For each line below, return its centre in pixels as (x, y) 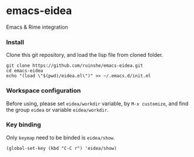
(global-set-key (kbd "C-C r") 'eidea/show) (61, 148)
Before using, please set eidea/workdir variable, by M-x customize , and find (97, 103)
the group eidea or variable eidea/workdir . (57, 110)
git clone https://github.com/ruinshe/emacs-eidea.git (75, 66)
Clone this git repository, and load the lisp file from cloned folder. (85, 55)
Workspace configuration (44, 91)
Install (15, 42)
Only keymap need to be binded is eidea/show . (61, 137)
